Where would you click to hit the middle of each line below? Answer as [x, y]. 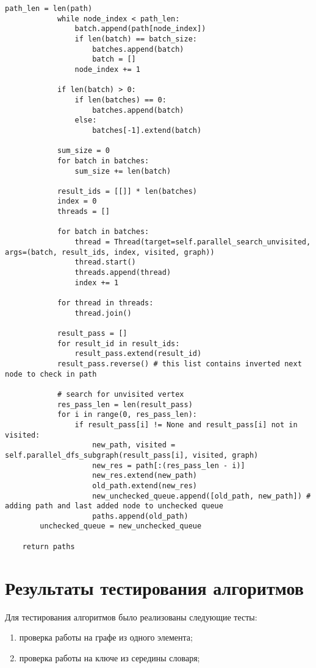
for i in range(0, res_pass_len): [127, 415]
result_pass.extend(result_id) [138, 354]
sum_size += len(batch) [123, 171]
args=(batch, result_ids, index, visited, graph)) [110, 252]
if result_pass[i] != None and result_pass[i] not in [186, 425]
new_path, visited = [134, 445]
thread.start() [105, 262]
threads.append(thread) [123, 273]
